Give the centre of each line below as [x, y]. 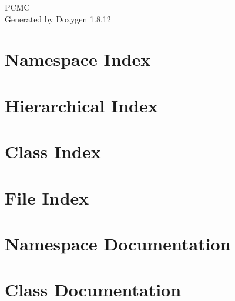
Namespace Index [78, 59]
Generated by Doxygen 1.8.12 [58, 19]
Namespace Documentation [118, 243]
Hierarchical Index [81, 105]
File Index [47, 197]
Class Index [53, 151]
